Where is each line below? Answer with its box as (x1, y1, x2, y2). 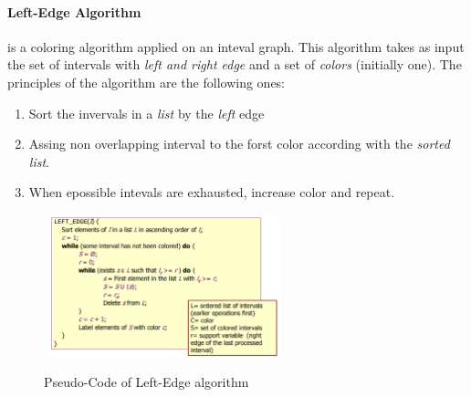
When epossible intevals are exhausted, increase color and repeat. (28, 183, 395, 202)
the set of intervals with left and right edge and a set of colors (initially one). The (7, 55, 462, 74)
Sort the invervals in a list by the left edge (28, 103, 265, 122)
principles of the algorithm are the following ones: (7, 72, 286, 91)
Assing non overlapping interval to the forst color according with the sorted (28, 134, 450, 153)
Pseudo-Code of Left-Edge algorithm (44, 372, 249, 392)
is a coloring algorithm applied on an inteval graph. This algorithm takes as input (7, 37, 465, 56)
